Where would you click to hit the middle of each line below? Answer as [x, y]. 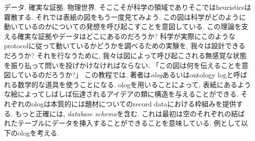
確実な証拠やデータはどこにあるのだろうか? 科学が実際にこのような [127, 36]
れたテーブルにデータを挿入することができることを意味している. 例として [123, 123]
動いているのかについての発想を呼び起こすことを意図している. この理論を [123, 26]
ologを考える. [38, 132]
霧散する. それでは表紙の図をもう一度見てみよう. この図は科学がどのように [125, 17]
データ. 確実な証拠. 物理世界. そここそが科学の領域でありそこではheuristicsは [128, 7]
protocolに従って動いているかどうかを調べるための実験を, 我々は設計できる [125, 46]
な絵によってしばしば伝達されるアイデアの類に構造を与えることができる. [121, 94]
